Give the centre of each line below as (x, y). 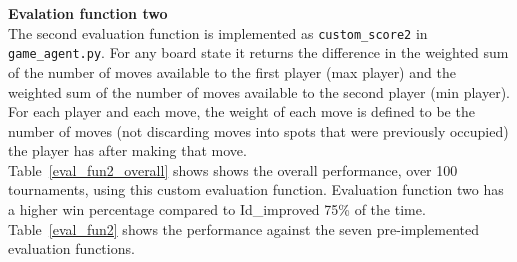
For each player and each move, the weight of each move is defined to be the (241, 111)
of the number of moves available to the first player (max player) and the (232, 71)
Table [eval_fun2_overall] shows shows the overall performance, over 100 (233, 169)
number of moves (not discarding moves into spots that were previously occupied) (258, 130)
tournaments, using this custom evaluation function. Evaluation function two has (256, 189)
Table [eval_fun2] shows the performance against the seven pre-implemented (243, 228)
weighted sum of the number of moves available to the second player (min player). (259, 91)
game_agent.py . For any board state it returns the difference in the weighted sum (258, 52)
